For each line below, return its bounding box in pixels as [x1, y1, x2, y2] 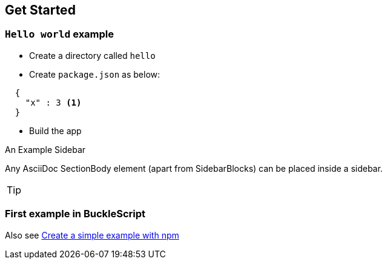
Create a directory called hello [29, 50, 156, 61]
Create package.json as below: [29, 69, 160, 80]
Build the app [29, 125, 82, 136]
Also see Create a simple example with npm [5, 229, 179, 240]
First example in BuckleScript [5, 208, 145, 220]
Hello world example [5, 28, 114, 41]
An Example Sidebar [5, 144, 86, 155]
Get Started [5, 2, 76, 18]
